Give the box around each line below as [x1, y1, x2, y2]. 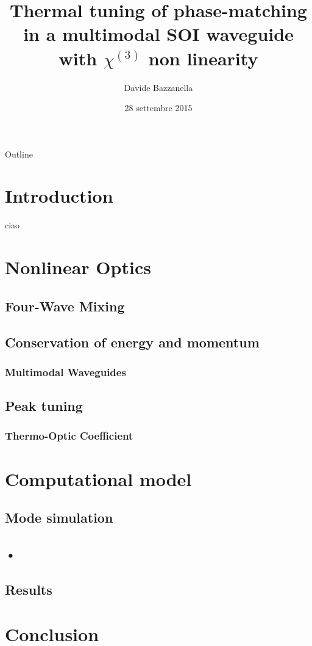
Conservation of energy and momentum [5, 332, 260, 351]
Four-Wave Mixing [5, 296, 125, 315]
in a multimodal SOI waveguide [23, 21, 294, 46]
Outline [5, 147, 33, 160]
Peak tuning [5, 396, 83, 415]
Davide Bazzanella [124, 81, 193, 93]
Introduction [5, 183, 113, 208]
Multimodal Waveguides [5, 364, 126, 379]
